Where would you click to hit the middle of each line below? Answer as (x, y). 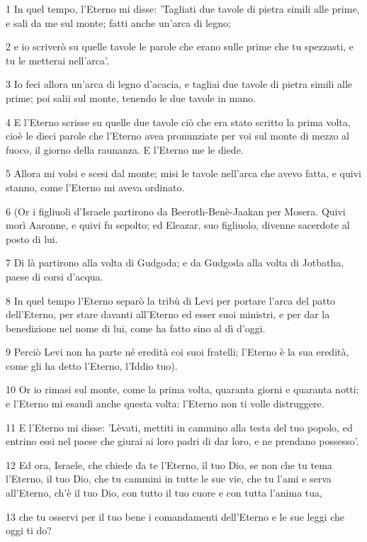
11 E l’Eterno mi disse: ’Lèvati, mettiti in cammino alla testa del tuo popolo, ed (179, 427)
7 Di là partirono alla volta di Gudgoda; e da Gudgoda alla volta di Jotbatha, (175, 262)
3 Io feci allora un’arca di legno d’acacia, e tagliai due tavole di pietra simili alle (179, 84)
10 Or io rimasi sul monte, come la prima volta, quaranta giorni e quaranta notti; (182, 389)
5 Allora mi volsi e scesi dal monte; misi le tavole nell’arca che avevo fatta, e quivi (183, 173)
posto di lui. (32, 238)
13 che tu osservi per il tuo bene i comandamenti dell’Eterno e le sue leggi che (175, 516)
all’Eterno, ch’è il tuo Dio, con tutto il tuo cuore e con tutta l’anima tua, (164, 493)
